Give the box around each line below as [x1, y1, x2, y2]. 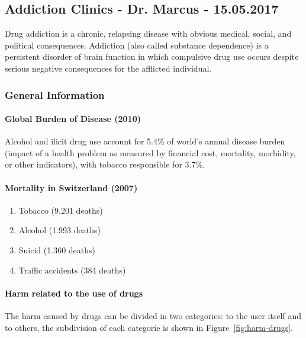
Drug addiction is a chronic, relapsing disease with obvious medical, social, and [5, 27, 292, 40]
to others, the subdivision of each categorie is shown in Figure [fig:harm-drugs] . [5, 321, 294, 333]
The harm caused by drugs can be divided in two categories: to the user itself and [5, 309, 302, 321]
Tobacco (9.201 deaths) [18, 204, 103, 216]
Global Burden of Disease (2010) [5, 112, 141, 125]
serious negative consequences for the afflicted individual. [5, 62, 212, 74]
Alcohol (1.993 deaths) [18, 224, 101, 236]
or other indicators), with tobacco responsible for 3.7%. [5, 158, 205, 170]
